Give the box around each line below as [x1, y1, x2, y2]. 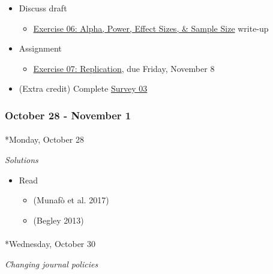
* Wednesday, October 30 [5, 237, 96, 249]
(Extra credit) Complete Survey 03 [19, 82, 148, 95]
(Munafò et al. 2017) [33, 194, 109, 206]
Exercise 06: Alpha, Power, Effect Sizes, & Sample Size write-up [33, 22, 269, 34]
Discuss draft [19, 2, 67, 14]
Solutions [5, 153, 38, 165]
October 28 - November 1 [5, 107, 131, 122]
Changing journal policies [5, 257, 98, 270]
